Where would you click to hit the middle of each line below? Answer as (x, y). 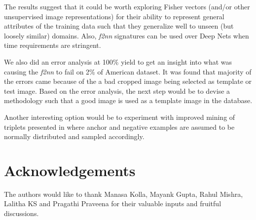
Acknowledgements (70, 170)
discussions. (21, 213)
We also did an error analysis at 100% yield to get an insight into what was (118, 61)
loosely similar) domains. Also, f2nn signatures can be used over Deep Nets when (127, 35)
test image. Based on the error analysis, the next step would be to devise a (117, 91)
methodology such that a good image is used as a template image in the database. (128, 100)
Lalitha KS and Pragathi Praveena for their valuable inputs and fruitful (113, 203)
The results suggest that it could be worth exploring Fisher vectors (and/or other (127, 6)
